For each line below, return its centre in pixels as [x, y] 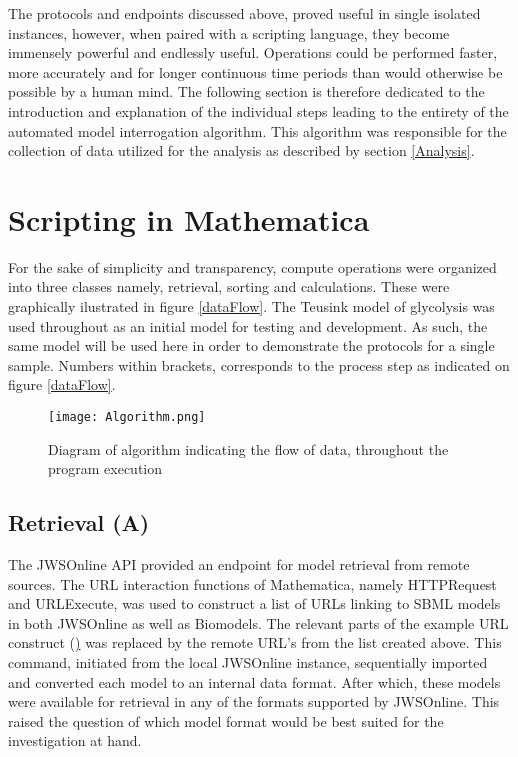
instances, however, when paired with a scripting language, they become [229, 32]
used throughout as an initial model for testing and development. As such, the [248, 325]
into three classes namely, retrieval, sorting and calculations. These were [229, 286]
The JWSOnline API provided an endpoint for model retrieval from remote [239, 564]
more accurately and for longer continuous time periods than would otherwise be [255, 71]
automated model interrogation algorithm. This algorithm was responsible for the [257, 130]
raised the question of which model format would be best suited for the [226, 720]
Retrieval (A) [79, 522]
